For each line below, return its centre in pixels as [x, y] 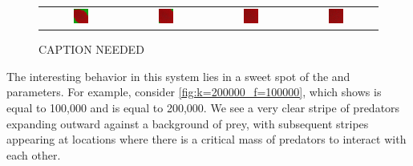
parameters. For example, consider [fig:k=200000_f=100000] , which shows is [194, 92]
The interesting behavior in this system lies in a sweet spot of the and [178, 76]
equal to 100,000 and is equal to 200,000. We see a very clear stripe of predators [203, 108]
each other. [34, 154]
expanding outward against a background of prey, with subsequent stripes [188, 123]
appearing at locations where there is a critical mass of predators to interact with [206, 139]
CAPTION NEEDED [91, 49]
